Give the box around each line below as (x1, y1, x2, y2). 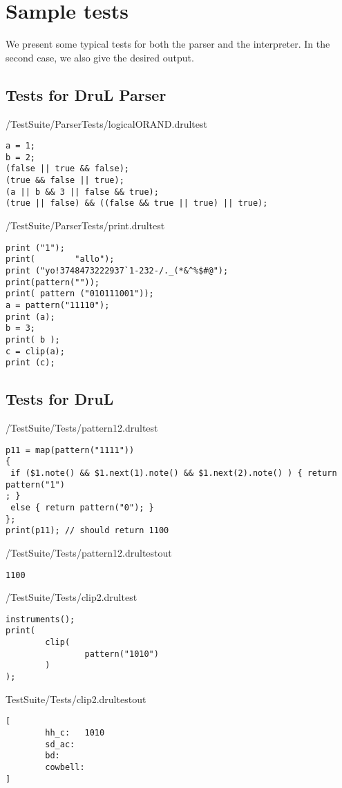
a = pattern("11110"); (6, 300, 110, 310)
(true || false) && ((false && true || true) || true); (6, 198, 268, 209)
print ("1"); (6, 242, 65, 253)
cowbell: (45, 762, 85, 772)
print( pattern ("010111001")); (6, 289, 154, 299)
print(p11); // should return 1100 (6, 526, 169, 536)
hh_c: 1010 (45, 727, 105, 738)
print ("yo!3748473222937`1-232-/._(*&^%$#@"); (6, 265, 229, 276)
